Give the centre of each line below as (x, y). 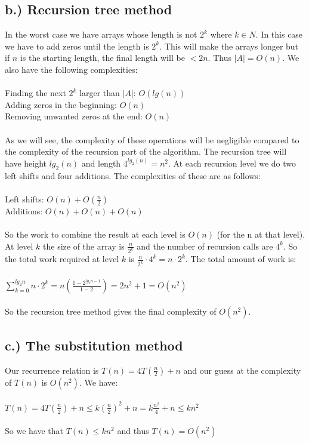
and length (101, 163)
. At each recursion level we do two (232, 163)
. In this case (279, 34)
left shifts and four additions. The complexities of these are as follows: (133, 175)
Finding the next (35, 93)
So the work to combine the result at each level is (95, 234)
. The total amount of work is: (241, 259)
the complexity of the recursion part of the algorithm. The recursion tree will (146, 151)
